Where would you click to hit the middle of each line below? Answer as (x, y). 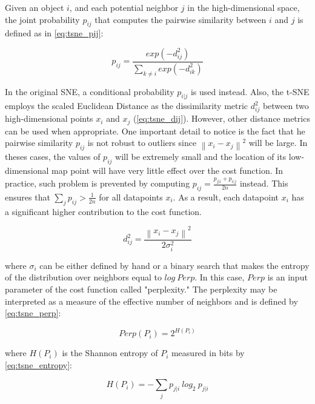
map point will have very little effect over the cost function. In (167, 171)
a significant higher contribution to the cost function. (103, 211)
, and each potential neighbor (124, 7)
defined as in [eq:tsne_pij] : (54, 33)
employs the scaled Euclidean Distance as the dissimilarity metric (127, 106)
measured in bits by (208, 353)
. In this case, (220, 277)
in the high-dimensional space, (244, 7)
